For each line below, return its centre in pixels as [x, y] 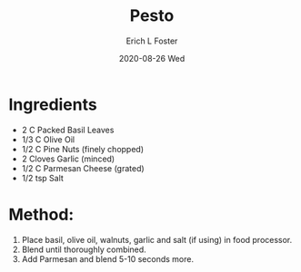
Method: [41, 214]
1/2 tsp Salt [43, 178]
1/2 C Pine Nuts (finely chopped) [83, 149]
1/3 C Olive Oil [48, 139]
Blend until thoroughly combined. [84, 249]
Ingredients [53, 104]
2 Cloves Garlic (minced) [68, 159]
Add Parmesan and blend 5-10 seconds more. [108, 258]
